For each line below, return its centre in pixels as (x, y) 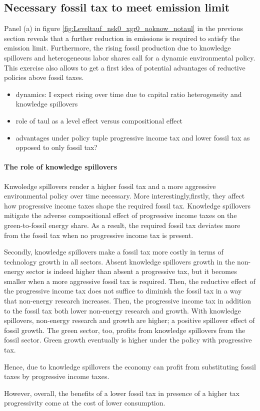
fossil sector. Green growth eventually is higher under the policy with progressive (128, 340)
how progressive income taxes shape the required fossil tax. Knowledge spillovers (127, 205)
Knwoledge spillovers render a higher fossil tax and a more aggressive (110, 186)
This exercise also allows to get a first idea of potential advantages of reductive (125, 67)
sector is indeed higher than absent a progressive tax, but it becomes (131, 271)
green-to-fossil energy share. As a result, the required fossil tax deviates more (122, 225)
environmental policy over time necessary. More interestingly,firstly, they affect (124, 196)
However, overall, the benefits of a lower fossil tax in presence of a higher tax (122, 393)
